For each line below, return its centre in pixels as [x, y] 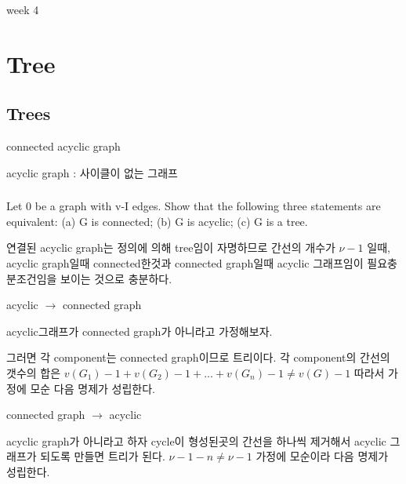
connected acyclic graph [63, 146]
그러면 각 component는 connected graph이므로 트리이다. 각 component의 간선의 [198, 357]
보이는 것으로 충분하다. [116, 278]
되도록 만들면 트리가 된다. [103, 456]
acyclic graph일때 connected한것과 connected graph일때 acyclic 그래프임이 [185, 263]
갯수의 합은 [34, 373]
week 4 [23, 9]
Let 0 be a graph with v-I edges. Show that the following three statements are [194, 206]
